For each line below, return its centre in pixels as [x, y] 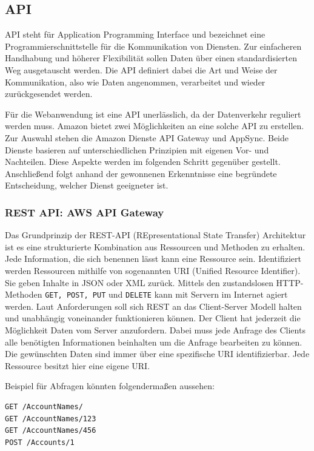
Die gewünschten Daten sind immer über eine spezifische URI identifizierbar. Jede [157, 354]
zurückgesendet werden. [49, 94]
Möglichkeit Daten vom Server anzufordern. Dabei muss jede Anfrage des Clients [155, 329]
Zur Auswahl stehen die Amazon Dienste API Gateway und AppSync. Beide [147, 137]
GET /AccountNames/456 [51, 431]
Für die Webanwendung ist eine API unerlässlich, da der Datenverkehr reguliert [153, 114]
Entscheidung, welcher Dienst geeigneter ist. [87, 185]
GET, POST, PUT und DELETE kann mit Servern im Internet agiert [166, 294]
